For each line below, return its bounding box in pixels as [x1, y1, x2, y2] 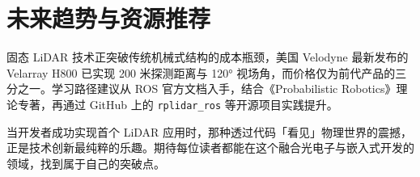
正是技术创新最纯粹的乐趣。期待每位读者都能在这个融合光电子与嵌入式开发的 [6, 139, 414, 156]
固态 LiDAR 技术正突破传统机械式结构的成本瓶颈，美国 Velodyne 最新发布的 [6, 48, 409, 65]
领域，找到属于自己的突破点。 [6, 154, 165, 171]
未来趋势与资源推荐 [6, 2, 211, 35]
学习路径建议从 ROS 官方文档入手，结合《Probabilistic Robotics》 [51, 80, 397, 97]
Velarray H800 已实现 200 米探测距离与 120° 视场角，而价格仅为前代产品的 [6, 64, 396, 81]
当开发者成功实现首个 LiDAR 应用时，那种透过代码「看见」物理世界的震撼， [6, 123, 413, 140]
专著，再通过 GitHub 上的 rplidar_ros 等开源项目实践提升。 [17, 95, 338, 112]
